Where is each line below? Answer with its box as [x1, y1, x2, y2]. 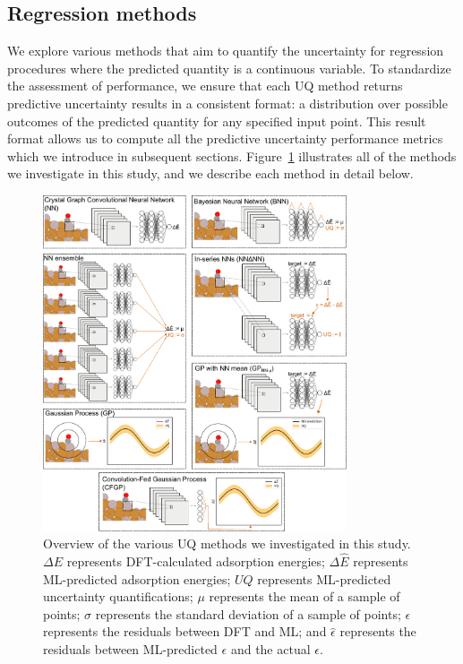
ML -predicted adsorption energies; [43, 569, 231, 588]
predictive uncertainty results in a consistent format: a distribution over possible [7, 93, 448, 112]
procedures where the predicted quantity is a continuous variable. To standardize [7, 58, 451, 77]
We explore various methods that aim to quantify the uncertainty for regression [7, 41, 444, 60]
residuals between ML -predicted [43, 640, 218, 658]
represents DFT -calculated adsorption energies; [66, 552, 325, 571]
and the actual [230, 640, 311, 658]
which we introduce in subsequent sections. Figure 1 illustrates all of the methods [7, 146, 457, 165]
